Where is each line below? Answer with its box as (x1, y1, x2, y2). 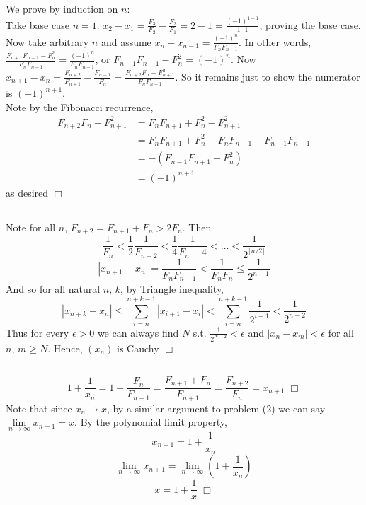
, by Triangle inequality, (120, 281, 224, 296)
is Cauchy (117, 340, 159, 355)
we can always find (97, 325, 179, 339)
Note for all (6, 219, 56, 234)
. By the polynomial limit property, (74, 414, 227, 429)
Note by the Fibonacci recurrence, (6, 99, 154, 114)
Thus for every (6, 325, 69, 339)
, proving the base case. (259, 17, 361, 32)
